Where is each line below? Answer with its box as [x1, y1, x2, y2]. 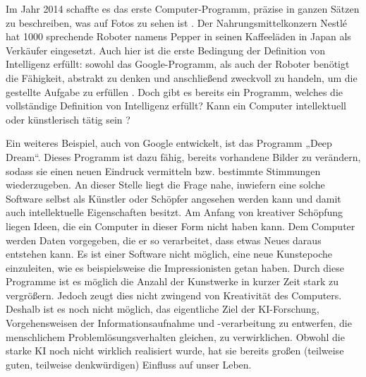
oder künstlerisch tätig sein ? [6, 112, 130, 126]
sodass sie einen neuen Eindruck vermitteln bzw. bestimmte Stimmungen [6, 163, 321, 178]
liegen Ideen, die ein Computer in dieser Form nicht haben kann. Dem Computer [6, 218, 355, 233]
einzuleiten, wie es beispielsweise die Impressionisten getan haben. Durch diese [6, 260, 344, 275]
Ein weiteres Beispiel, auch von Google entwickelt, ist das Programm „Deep [6, 136, 332, 150]
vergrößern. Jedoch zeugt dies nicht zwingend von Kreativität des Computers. [6, 287, 342, 302]
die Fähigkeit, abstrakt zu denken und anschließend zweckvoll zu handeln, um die [6, 70, 358, 85]
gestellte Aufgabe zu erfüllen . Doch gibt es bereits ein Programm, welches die [6, 84, 343, 99]
